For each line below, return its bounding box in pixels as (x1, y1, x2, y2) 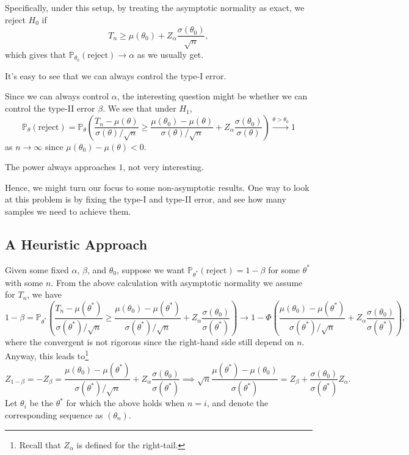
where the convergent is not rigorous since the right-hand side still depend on (5, 335, 294, 348)
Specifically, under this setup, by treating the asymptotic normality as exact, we (5, 1, 305, 13)
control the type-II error (5, 102, 95, 115)
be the (29, 396, 53, 409)
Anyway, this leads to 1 (5, 348, 89, 362)
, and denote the (206, 396, 269, 409)
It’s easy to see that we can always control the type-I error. (5, 69, 226, 82)
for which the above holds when (66, 396, 185, 409)
